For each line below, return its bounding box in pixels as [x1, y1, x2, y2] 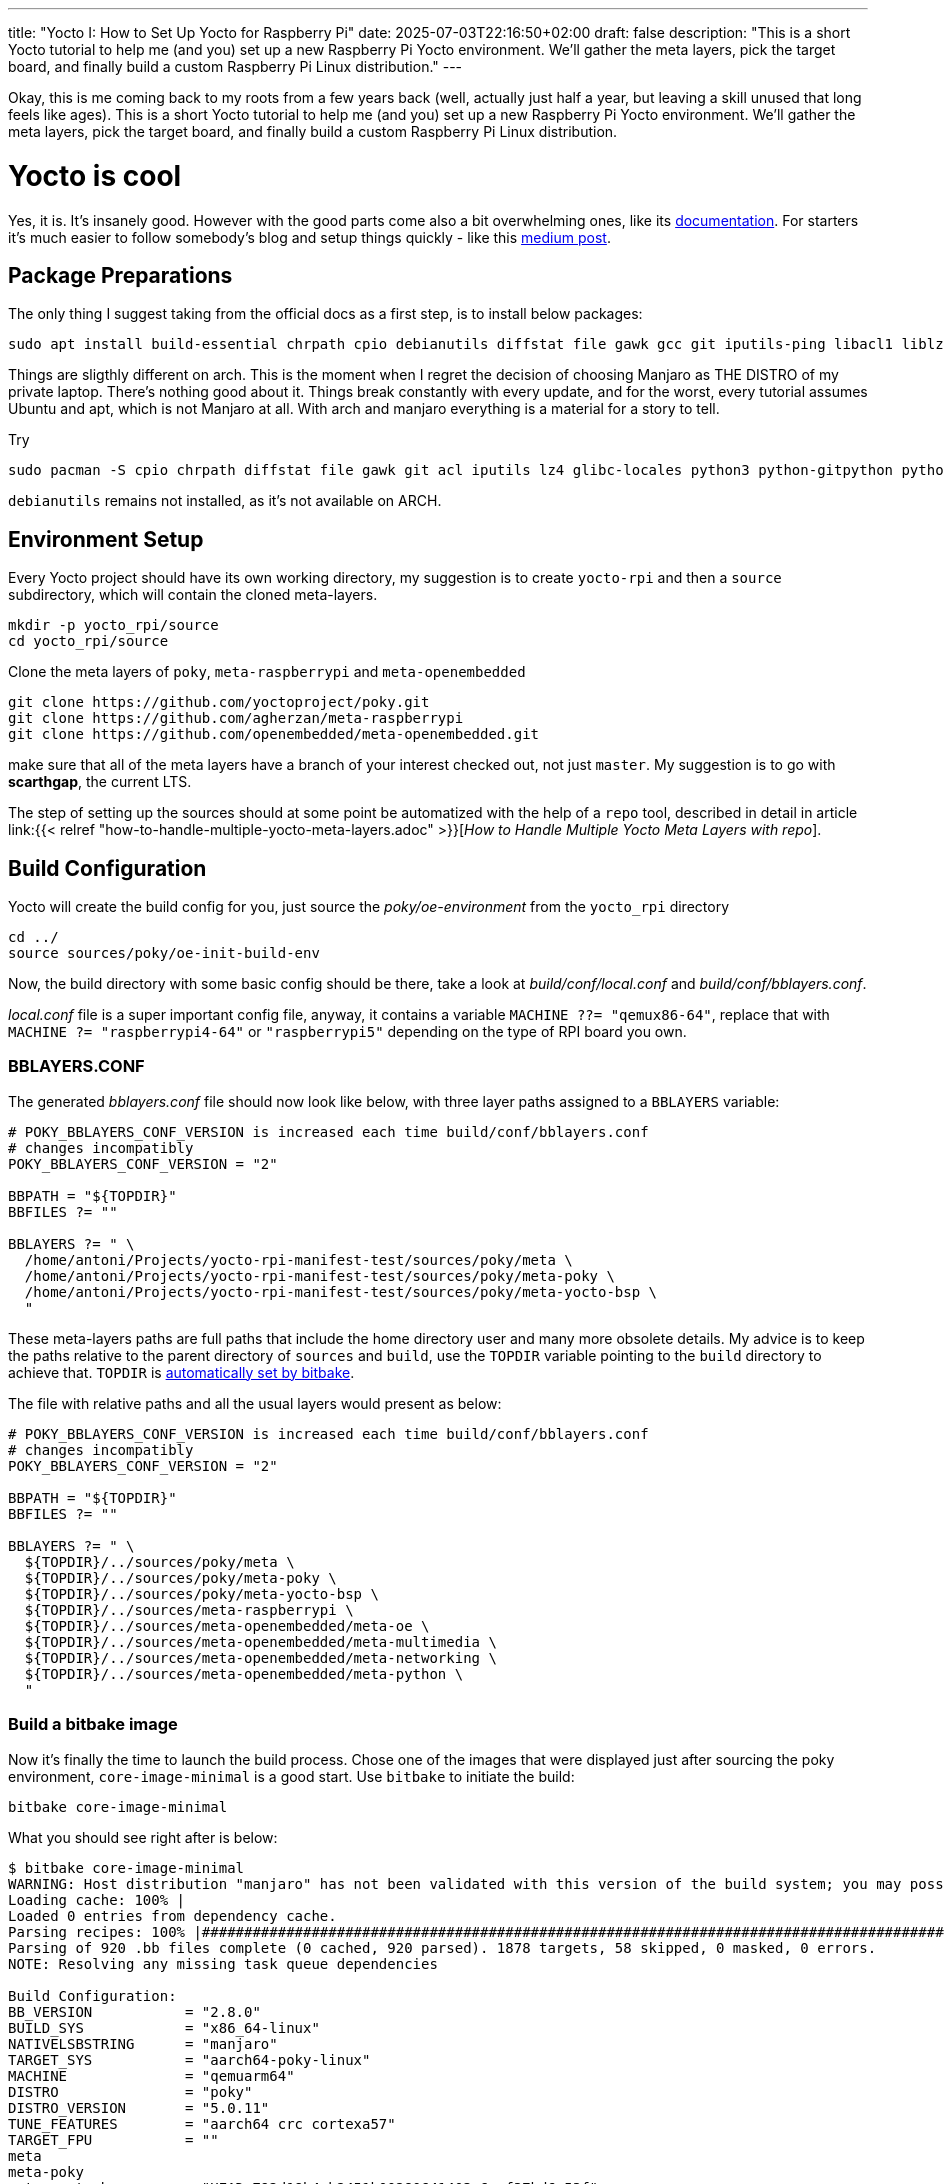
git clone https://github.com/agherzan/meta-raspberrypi [8, 710, 464, 727]
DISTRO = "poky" [8, 2083, 253, 2100]
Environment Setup [8, 526, 204, 552]
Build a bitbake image [8, 1714, 178, 1735]
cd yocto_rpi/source [8, 633, 169, 650]
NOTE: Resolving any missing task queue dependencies [8, 1955, 438, 1972]
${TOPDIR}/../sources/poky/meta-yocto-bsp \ [24, 1585, 379, 1602]
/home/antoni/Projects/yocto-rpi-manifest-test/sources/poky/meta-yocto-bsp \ [24, 1283, 658, 1300]
